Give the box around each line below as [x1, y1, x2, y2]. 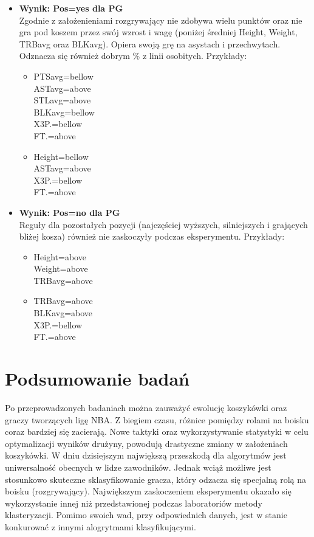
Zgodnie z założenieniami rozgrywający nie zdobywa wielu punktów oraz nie [19, 13, 302, 26]
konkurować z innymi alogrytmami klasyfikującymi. [5, 520, 196, 533]
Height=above [33, 250, 86, 263]
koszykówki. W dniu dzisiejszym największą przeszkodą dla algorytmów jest [5, 449, 287, 462]
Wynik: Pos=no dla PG [19, 206, 120, 218]
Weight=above [33, 262, 88, 275]
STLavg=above [33, 94, 91, 106]
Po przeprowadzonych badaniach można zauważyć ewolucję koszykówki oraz [5, 401, 287, 414]
